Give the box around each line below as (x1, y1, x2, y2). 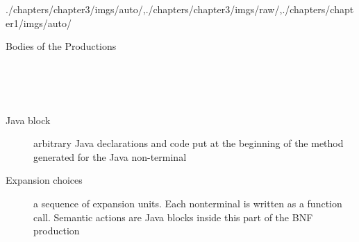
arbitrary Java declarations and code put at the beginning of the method (33, 136, 344, 150)
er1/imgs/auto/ (6, 15, 72, 30)
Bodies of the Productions (6, 39, 117, 53)
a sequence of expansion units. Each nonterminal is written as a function (33, 196, 342, 210)
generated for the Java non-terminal (33, 149, 187, 164)
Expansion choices (6, 173, 83, 187)
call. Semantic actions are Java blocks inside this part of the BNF (33, 209, 313, 224)
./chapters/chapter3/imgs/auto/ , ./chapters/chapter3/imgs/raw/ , (6, 2, 283, 16)
